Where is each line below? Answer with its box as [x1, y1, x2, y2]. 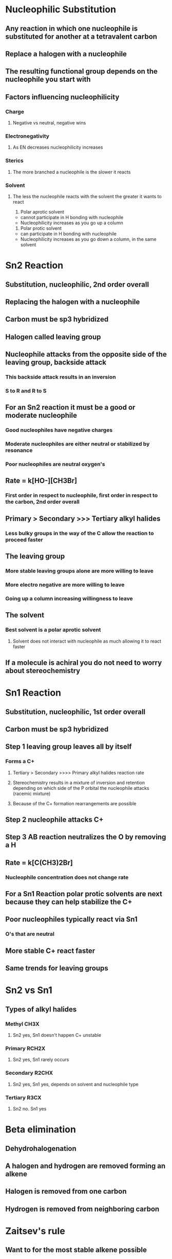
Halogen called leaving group [5, 332, 101, 341]
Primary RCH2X [5, 1044, 46, 1052]
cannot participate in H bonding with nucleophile [20, 214, 124, 220]
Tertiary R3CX [5, 1094, 42, 1101]
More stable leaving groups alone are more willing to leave [5, 568, 154, 575]
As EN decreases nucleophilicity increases [12, 144, 103, 150]
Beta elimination [5, 1124, 76, 1136]
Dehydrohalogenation [5, 1144, 77, 1153]
